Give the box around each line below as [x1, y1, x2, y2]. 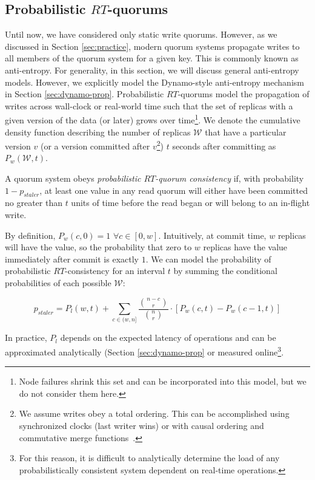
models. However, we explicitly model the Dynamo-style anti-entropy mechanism [5, 75, 304, 88]
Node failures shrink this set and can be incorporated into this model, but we [19, 375, 307, 388]
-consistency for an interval [65, 264, 165, 277]
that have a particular [205, 125, 287, 138]
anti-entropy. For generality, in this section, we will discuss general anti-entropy [5, 63, 299, 76]
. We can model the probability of [145, 252, 271, 265]
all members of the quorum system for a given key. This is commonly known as [5, 52, 299, 64]
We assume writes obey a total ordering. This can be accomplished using [19, 407, 290, 420]
